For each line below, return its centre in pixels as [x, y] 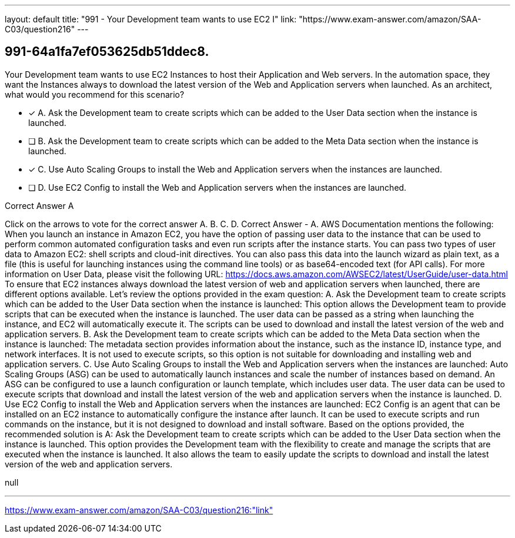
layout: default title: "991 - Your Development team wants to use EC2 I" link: [151, 19]
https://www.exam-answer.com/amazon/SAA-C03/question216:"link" [139, 510]
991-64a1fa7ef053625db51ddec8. [107, 52]
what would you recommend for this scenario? [95, 94]
